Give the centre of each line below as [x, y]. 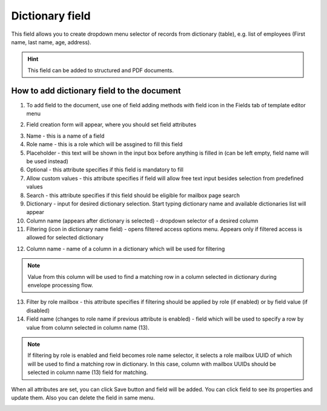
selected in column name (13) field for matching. [88, 372]
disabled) [38, 310]
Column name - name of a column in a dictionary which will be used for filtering [126, 249]
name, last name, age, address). [51, 42]
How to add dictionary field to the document [96, 91]
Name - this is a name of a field [65, 136]
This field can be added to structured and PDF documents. [101, 70]
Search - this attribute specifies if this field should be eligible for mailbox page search [133, 195]
